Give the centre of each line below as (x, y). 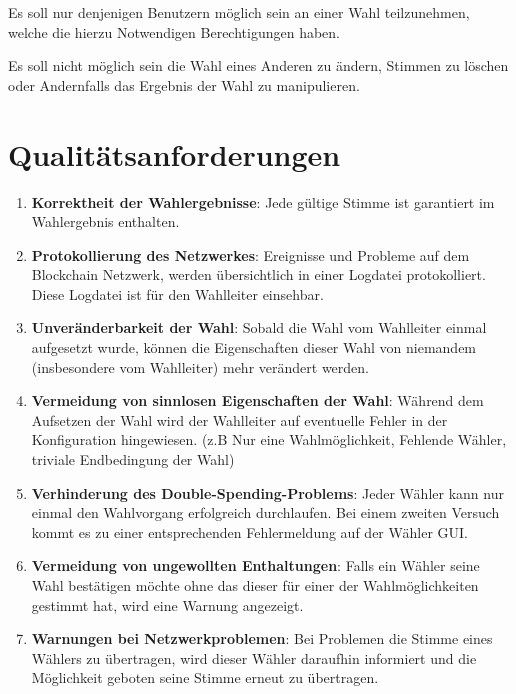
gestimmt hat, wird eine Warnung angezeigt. (167, 604)
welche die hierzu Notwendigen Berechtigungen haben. (174, 31)
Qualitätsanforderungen (174, 153)
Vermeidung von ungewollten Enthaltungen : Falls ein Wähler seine (255, 565)
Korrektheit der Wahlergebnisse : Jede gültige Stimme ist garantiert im (263, 201)
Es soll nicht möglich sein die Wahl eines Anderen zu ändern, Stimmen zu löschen (258, 65)
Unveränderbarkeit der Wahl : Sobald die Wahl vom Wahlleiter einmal (259, 327)
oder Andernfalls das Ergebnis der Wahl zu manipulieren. (184, 84)
